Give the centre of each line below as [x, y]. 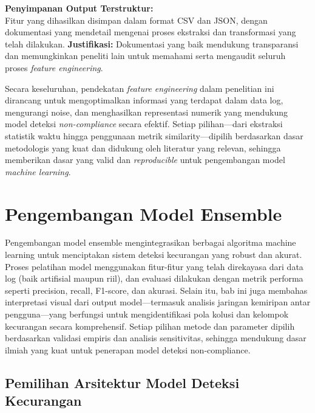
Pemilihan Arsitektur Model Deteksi [122, 382]
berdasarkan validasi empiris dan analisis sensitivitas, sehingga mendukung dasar [156, 338]
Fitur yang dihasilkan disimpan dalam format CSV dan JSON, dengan [136, 20]
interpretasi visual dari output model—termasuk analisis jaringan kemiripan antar [158, 302]
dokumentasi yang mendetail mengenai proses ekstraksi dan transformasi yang [151, 32]
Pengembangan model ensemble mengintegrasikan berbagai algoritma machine [151, 242]
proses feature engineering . [54, 67]
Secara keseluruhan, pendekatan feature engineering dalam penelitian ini [140, 88]
